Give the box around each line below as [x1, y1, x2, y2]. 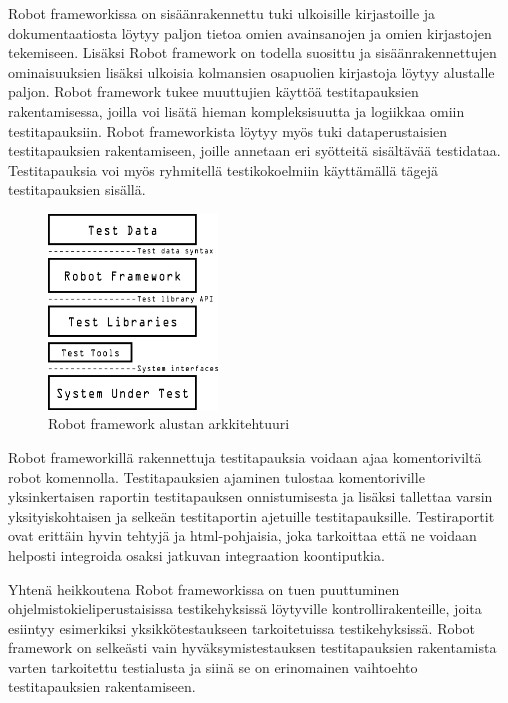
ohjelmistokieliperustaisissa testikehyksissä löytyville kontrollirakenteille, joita [8, 598, 482, 619]
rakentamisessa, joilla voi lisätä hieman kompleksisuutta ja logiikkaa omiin [8, 100, 465, 121]
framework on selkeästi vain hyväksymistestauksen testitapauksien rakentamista [8, 637, 497, 658]
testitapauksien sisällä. [8, 179, 146, 200]
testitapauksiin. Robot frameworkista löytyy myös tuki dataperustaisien [8, 120, 448, 141]
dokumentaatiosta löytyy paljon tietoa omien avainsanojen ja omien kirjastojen [8, 22, 492, 43]
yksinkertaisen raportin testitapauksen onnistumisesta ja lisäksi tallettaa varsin [8, 486, 493, 507]
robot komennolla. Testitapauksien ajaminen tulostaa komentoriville [8, 466, 425, 487]
